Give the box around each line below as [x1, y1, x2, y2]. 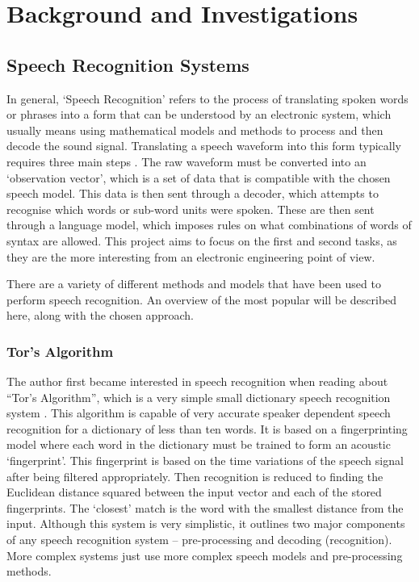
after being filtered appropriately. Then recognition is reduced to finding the [6, 467, 383, 484]
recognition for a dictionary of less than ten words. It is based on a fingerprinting [6, 420, 408, 437]
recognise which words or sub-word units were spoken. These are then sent [6, 200, 375, 217]
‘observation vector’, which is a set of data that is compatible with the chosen [6, 169, 391, 186]
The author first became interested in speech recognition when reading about [6, 373, 388, 390]
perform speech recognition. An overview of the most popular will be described [6, 291, 397, 308]
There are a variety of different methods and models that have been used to [6, 275, 381, 292]
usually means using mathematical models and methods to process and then [6, 121, 383, 138]
